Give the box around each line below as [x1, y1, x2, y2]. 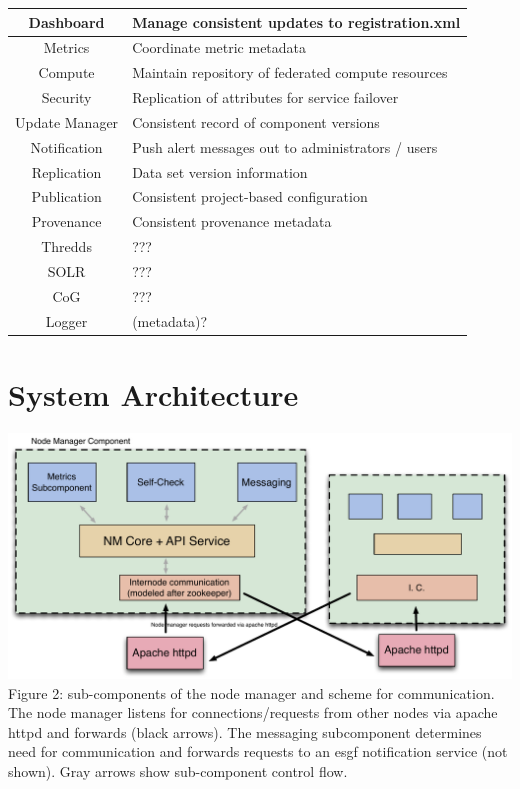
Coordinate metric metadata [132, 37, 307, 58]
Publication [31, 186, 102, 207]
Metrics [43, 37, 90, 58]
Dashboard [28, 11, 105, 32]
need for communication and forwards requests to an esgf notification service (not [8, 741, 508, 762]
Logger [45, 310, 88, 331]
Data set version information [132, 161, 308, 182]
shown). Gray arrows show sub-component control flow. [8, 760, 348, 781]
